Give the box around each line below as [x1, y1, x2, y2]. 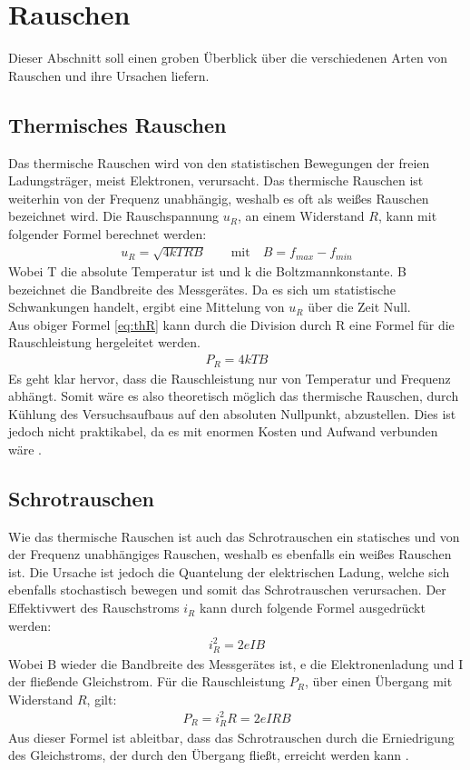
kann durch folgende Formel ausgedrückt [199, 598, 426, 617]
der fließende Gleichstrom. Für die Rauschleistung [8, 672, 286, 691]
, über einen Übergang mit [304, 672, 453, 691]
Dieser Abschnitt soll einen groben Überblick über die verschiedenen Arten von [8, 48, 448, 67]
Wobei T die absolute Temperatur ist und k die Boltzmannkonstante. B [8, 262, 406, 281]
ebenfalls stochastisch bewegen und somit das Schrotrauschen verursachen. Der [8, 580, 446, 599]
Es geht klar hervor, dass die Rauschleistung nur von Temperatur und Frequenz [8, 368, 451, 387]
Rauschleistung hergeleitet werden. [8, 333, 201, 352]
